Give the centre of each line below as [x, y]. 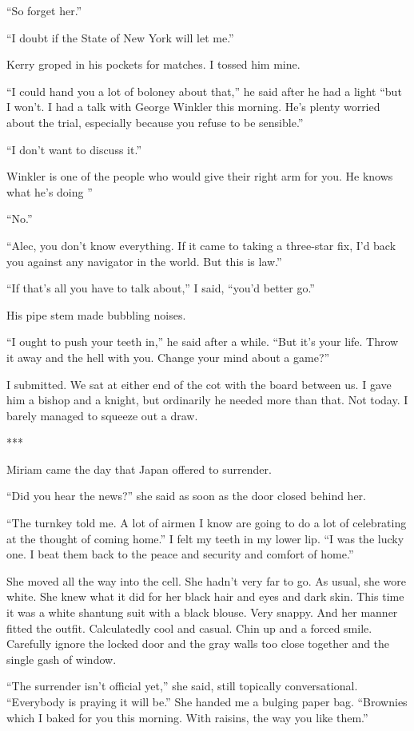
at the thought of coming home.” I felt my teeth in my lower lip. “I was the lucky [205, 538]
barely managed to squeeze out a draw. [102, 415]
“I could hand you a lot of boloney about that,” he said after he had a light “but [204, 91]
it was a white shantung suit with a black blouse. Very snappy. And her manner [202, 612]
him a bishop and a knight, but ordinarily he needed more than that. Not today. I [207, 400]
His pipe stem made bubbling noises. [96, 314]
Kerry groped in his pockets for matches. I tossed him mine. [153, 64]
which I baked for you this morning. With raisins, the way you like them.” [187, 717]
